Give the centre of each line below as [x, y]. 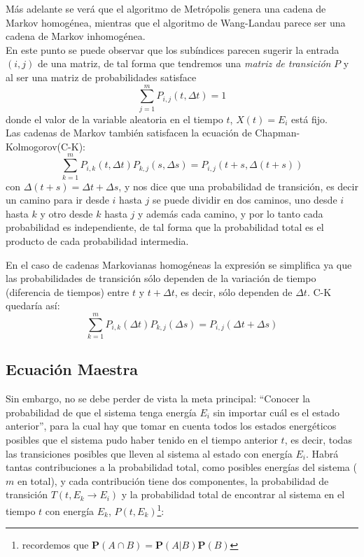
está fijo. [309, 119]
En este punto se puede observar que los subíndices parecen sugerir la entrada [173, 49]
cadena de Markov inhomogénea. [76, 36]
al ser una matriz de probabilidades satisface [101, 77]
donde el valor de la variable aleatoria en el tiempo [114, 119]
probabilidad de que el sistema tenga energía [101, 412]
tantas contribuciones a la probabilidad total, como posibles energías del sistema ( [181, 467]
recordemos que [55, 545]
